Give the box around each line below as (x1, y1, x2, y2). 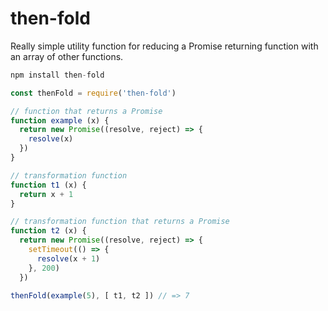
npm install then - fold (10, 70, 105, 80)
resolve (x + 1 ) (36, 253, 101, 264)
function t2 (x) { (10, 226, 87, 236)
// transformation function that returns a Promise (10, 217, 230, 227)
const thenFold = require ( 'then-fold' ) (10, 88, 177, 98)
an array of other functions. (10, 50, 124, 62)
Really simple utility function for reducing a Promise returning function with (10, 40, 319, 52)
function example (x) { (10, 115, 110, 126)
